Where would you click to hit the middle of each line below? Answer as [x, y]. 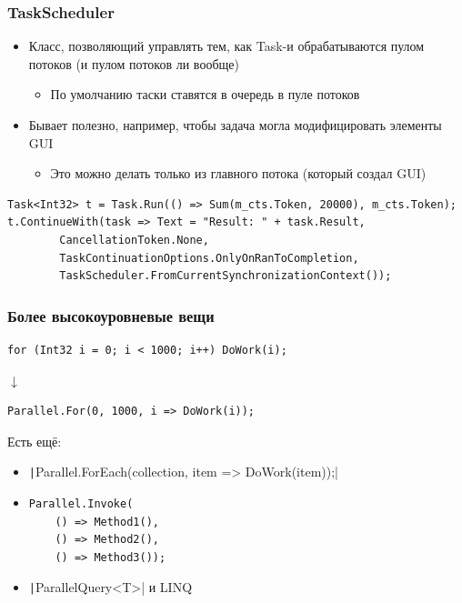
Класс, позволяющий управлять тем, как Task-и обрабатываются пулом [226, 46]
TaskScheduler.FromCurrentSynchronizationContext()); [226, 276]
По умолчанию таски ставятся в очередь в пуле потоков [205, 94]
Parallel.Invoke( [81, 504]
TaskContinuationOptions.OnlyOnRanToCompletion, [209, 258]
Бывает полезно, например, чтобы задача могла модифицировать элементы [235, 125]
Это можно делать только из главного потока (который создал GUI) [238, 173]
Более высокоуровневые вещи [111, 315]
